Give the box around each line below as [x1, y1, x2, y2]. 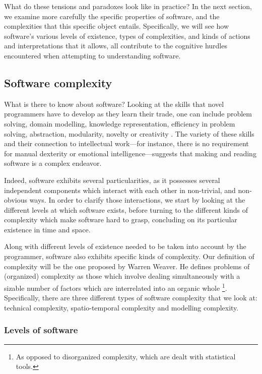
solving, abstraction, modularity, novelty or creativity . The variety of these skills [4, 128, 254, 139]
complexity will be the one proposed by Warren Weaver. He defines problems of [4, 261, 250, 271]
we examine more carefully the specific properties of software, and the [4, 11, 220, 21]
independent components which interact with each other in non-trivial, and [4, 184, 236, 195]
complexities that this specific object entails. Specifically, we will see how [4, 21, 229, 31]
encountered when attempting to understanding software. [4, 50, 181, 60]
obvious [4, 195, 27, 205]
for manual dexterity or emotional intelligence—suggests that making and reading [4, 148, 256, 158]
